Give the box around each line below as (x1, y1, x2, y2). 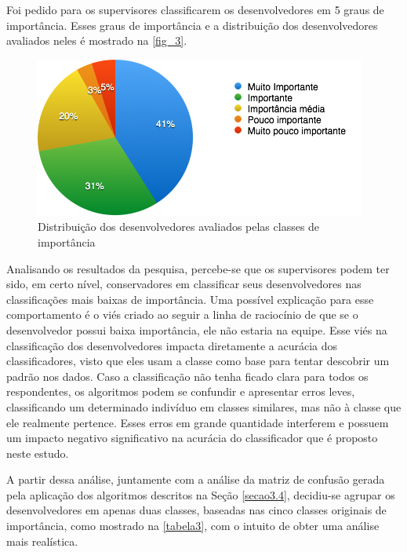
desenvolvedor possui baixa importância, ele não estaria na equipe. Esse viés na (6, 321, 387, 338)
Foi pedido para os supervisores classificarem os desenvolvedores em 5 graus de (6, 2, 384, 17)
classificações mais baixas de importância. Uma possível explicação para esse (6, 291, 374, 307)
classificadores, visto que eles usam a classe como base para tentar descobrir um (6, 353, 390, 369)
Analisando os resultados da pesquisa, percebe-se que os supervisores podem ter (6, 260, 390, 276)
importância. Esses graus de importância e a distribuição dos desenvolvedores (6, 16, 378, 33)
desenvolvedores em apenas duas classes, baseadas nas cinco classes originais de (6, 502, 387, 518)
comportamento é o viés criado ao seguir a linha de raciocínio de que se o (6, 306, 358, 323)
